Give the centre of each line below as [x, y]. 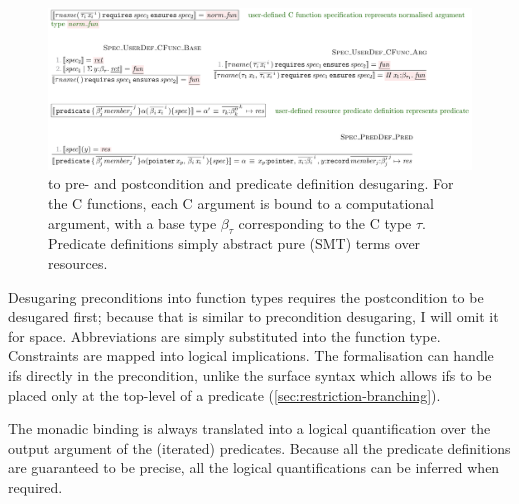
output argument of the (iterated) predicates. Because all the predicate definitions [259, 447]
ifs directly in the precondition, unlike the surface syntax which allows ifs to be [250, 375]
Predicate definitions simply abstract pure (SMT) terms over [234, 243]
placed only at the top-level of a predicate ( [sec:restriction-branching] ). [224, 394]
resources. [78, 263]
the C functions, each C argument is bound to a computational [241, 203]
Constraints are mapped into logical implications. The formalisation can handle [251, 355]
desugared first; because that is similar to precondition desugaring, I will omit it [253, 316]
